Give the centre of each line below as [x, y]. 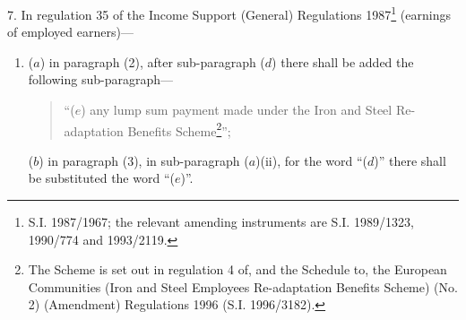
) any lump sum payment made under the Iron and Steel [237, 110]
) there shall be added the [343, 61]
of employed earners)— [70, 32]
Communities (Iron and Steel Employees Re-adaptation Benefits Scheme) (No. [243, 286]
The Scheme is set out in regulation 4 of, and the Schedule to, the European [237, 269]
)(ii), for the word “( [311, 160]
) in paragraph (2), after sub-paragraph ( [152, 61]
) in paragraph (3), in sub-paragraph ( [144, 160]
